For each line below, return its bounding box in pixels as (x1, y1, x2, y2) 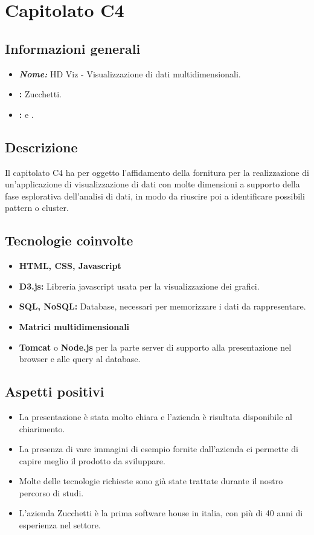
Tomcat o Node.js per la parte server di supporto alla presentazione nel (19, 340, 292, 353)
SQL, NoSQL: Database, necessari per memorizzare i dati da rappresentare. (19, 300, 306, 313)
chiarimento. (19, 422, 65, 435)
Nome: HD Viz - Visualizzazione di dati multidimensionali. (19, 67, 241, 80)
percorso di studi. (19, 486, 84, 499)
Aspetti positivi (5, 382, 104, 401)
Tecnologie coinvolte (5, 231, 133, 250)
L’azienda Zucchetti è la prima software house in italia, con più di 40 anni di (19, 507, 303, 519)
